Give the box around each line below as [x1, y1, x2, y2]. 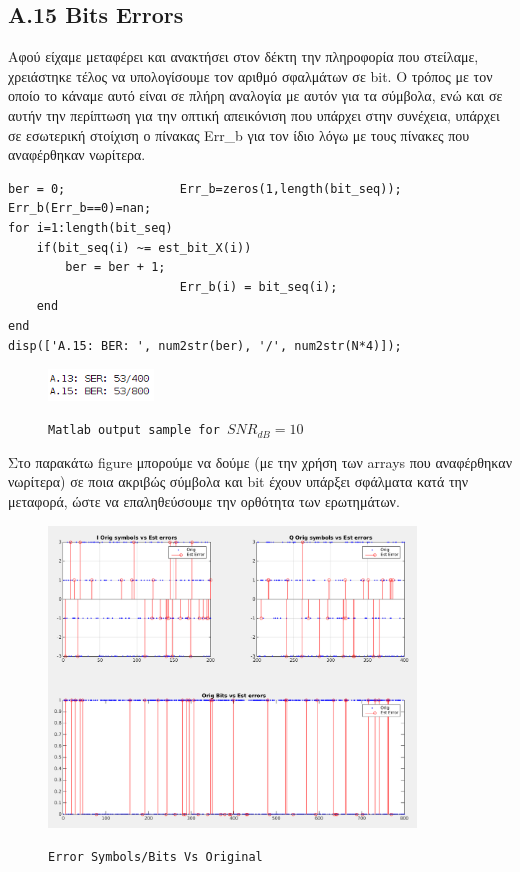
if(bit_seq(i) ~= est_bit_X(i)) [36, 240, 252, 255]
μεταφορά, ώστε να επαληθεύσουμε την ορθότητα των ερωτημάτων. [8, 490, 400, 511]
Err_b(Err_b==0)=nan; [8, 201, 152, 216]
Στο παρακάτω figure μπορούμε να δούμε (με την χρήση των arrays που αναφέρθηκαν [8, 451, 512, 472]
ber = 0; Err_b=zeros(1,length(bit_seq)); [8, 181, 402, 196]
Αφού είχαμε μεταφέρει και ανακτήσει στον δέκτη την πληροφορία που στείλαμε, [8, 46, 479, 67]
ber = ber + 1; [65, 260, 166, 275]
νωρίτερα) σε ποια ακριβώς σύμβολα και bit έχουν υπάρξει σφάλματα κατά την [8, 471, 469, 492]
